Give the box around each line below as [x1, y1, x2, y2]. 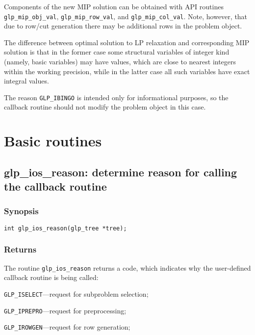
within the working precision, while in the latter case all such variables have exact [4, 66, 250, 76]
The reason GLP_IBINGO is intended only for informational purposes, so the [4, 92, 229, 102]
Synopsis [4, 204, 39, 217]
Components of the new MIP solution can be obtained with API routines [4, 1, 224, 11]
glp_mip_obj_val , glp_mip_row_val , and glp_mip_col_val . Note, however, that [4, 11, 248, 21]
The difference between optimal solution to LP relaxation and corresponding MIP [4, 37, 250, 47]
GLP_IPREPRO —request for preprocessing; [4, 305, 127, 315]
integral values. [4, 76, 49, 86]
